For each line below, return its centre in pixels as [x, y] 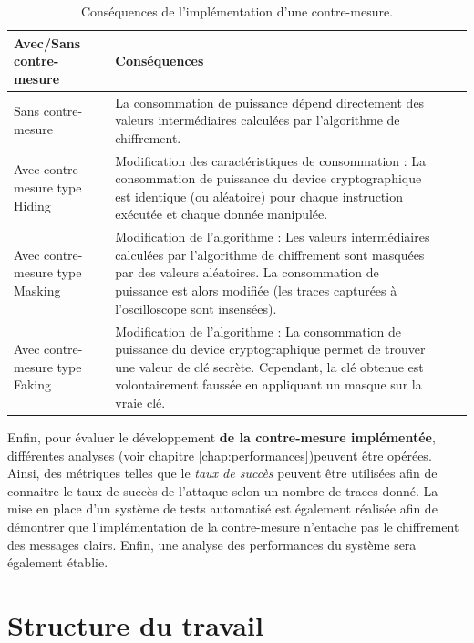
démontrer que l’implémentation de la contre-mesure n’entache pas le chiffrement [233, 526]
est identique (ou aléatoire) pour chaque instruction [259, 196]
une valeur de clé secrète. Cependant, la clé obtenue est [269, 366]
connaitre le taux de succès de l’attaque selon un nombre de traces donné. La [223, 490]
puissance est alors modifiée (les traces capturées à [256, 290]
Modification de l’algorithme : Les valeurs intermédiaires [273, 237]
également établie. [58, 562]
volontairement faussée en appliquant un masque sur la [268, 384]
